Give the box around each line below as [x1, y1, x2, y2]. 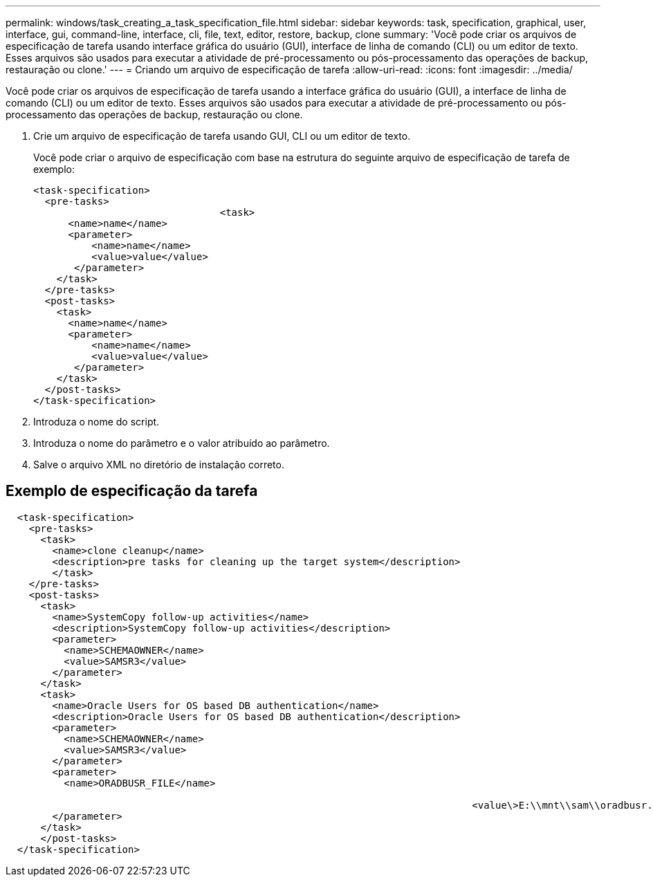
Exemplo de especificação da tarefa [6, 482, 258, 500]
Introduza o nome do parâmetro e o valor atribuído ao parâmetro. [33, 437, 330, 449]
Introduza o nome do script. [33, 416, 160, 428]
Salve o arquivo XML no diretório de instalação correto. [33, 459, 284, 470]
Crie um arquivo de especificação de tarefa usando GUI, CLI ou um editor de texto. [33, 130, 411, 142]
